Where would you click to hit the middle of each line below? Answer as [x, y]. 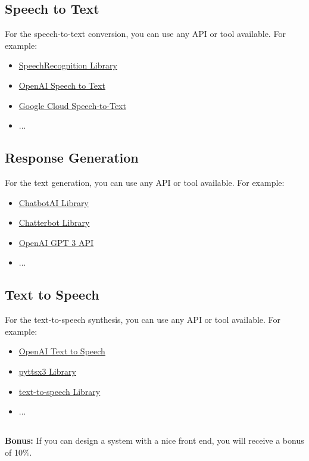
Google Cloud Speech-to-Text [72, 105]
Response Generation [72, 158]
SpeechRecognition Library [68, 65]
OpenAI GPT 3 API [56, 242]
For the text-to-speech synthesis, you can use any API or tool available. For [143, 320]
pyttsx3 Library [47, 371]
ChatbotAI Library [54, 202]
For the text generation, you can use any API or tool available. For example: [145, 182]
